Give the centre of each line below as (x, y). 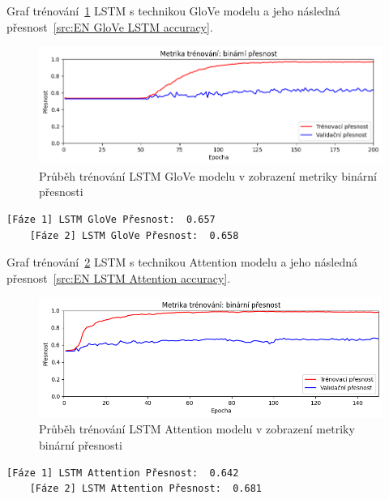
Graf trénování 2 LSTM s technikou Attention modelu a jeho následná (182, 262)
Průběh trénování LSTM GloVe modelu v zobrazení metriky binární (208, 175)
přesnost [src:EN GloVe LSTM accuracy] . (110, 26)
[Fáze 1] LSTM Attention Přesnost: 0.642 (123, 473)
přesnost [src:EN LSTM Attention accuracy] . (119, 277)
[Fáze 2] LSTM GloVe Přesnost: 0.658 (134, 235)
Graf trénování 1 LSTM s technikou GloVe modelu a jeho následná (173, 11)
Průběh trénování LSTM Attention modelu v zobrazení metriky (197, 429)
